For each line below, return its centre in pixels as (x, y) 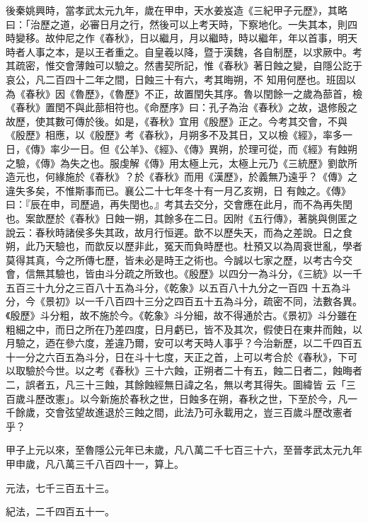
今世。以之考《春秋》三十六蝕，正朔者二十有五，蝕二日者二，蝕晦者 (203, 370)
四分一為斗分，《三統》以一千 (295, 274)
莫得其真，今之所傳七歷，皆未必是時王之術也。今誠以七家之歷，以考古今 (174, 259)
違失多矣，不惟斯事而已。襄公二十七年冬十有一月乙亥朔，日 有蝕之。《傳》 (178, 190)
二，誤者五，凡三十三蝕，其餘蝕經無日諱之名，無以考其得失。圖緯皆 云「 (176, 385)
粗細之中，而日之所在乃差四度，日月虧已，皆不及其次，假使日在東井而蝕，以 (184, 329)
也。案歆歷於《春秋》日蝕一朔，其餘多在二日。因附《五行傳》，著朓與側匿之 (182, 218)
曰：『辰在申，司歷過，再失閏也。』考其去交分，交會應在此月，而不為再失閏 (179, 204)
